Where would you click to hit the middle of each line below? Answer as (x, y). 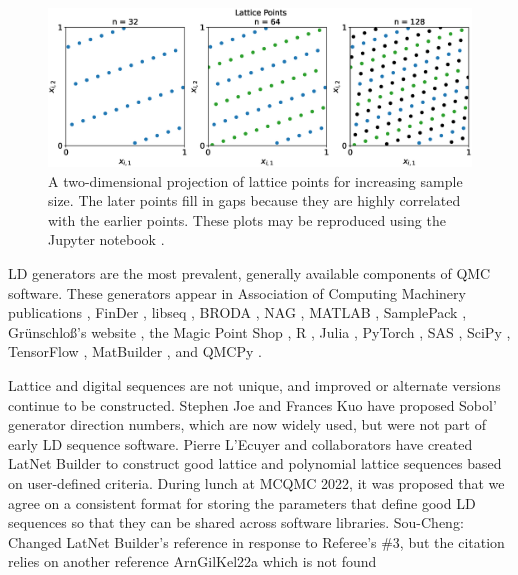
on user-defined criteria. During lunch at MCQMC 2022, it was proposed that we (256, 482)
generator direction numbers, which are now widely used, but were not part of (247, 424)
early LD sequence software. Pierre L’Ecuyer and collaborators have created (240, 443)
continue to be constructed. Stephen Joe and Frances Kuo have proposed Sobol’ (252, 404)
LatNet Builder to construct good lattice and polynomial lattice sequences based (255, 463)
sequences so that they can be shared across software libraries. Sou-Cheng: (236, 522)
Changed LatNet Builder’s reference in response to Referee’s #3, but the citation (256, 541)
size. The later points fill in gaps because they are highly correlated (254, 200)
